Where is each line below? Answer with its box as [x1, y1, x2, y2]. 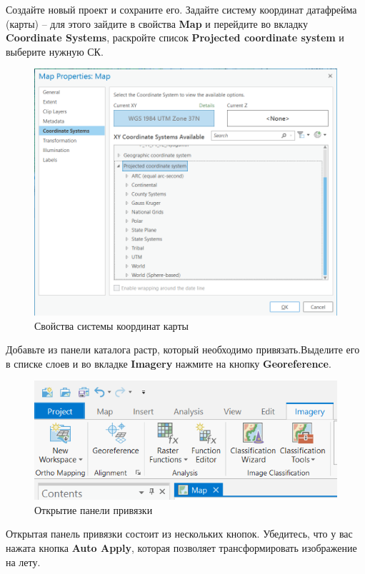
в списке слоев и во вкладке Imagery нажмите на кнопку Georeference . [6, 356, 331, 371]
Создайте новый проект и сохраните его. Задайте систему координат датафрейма [6, 2, 357, 16]
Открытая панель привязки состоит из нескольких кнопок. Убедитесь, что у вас [6, 526, 353, 541]
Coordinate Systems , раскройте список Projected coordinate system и [6, 30, 344, 45]
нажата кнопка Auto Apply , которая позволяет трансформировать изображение [6, 540, 357, 555]
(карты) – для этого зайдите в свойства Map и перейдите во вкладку [6, 16, 308, 31]
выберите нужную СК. [6, 44, 104, 59]
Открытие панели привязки [34, 502, 153, 517]
